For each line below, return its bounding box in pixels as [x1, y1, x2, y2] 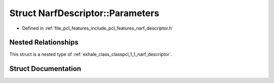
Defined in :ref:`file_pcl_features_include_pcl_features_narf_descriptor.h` [22, 25, 174, 31]
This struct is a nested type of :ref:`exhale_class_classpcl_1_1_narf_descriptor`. [9, 51, 173, 57]
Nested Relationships [9, 38, 79, 47]
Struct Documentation [9, 64, 81, 73]
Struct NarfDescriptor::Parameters [9, 8, 159, 19]
